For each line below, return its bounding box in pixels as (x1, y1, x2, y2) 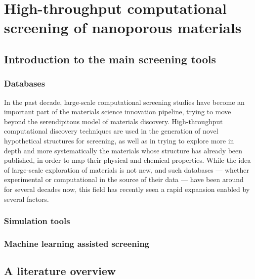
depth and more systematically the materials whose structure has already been (4, 145, 243, 155)
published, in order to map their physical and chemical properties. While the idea (4, 155, 251, 165)
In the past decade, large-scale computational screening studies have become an (4, 96, 245, 107)
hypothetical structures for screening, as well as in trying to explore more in (4, 135, 234, 145)
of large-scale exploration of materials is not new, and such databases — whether (4, 164, 250, 175)
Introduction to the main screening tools (4, 51, 216, 66)
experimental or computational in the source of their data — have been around (4, 174, 244, 185)
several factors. (4, 193, 49, 204)
